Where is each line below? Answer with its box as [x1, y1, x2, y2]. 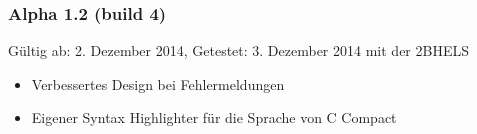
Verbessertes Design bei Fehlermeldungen [31, 73, 285, 94]
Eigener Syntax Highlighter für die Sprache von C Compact [31, 107, 397, 128]
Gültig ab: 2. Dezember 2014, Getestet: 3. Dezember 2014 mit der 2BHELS [8, 40, 469, 61]
